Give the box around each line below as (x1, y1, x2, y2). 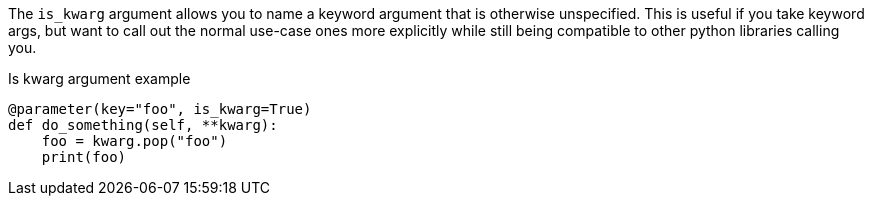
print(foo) (41, 149, 127, 165)
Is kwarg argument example (8, 70, 191, 87)
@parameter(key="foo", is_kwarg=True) (8, 101, 312, 117)
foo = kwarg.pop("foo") (41, 133, 228, 149)
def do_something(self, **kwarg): (8, 117, 278, 133)
